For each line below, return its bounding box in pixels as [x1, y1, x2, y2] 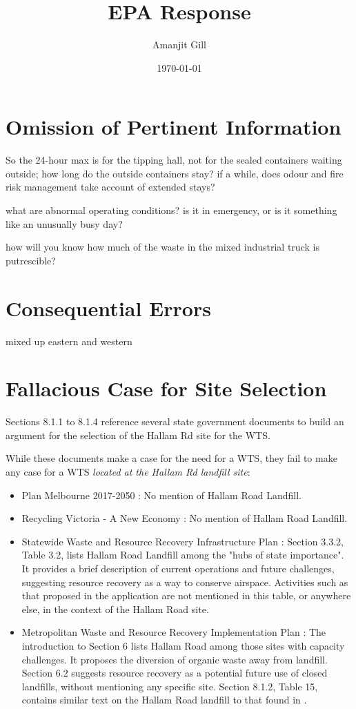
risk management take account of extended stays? [6, 179, 215, 194]
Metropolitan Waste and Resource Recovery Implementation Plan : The [21, 625, 326, 639]
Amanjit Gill [152, 37, 206, 52]
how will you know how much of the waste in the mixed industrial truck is [6, 240, 319, 254]
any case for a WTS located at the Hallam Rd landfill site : [6, 465, 250, 479]
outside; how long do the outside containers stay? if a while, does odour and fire [6, 166, 344, 180]
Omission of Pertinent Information [6, 113, 342, 141]
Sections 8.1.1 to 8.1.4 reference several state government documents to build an [6, 414, 344, 429]
